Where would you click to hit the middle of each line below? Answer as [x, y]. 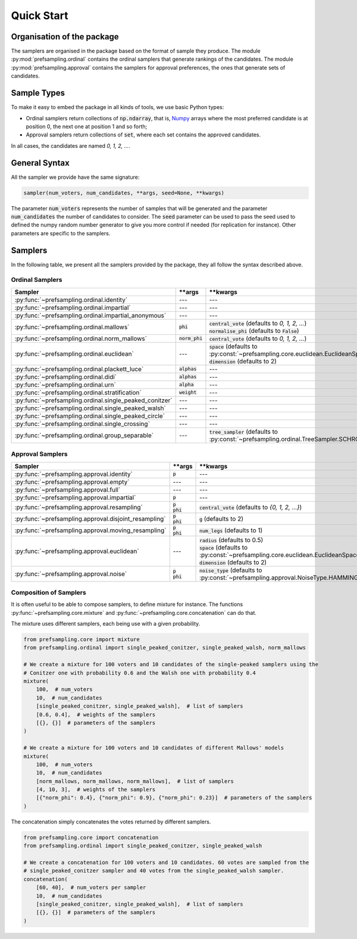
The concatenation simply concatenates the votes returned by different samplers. [111, 822]
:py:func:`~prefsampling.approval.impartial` [75, 498]
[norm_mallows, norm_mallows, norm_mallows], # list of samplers [135, 781]
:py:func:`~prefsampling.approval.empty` [72, 481]
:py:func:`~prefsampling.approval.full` [68, 490]
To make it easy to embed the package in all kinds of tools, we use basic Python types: [118, 107]
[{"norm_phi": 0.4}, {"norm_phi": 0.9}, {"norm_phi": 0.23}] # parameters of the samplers [174, 798]
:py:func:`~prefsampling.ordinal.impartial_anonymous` [90, 315]
